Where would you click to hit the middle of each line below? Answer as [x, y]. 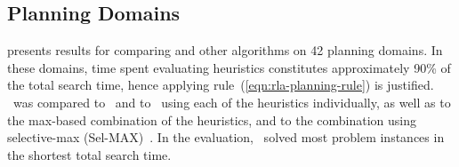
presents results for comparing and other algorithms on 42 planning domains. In [225, 50]
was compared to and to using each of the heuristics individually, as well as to [232, 102]
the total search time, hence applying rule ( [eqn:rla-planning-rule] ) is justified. [221, 85]
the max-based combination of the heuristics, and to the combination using [212, 119]
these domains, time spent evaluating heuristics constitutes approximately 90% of [229, 67]
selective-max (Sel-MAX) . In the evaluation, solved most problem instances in [226, 137]
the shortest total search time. [89, 154]
